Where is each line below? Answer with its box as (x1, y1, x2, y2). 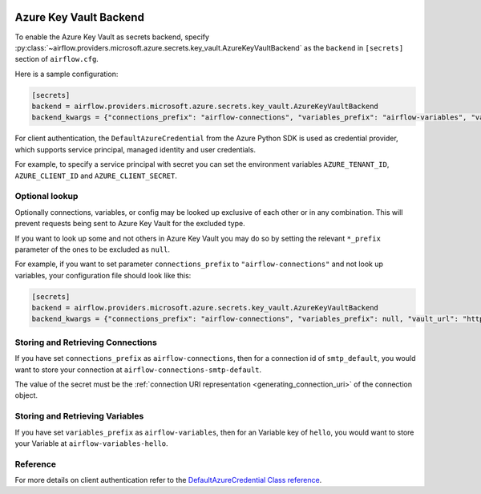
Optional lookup (14, 191, 79, 202)
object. (14, 391, 38, 400)
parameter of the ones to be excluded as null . (14, 245, 171, 254)
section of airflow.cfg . (14, 55, 99, 64)
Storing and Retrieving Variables (14, 411, 144, 422)
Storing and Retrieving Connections (14, 337, 158, 348)
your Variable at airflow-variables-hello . (14, 438, 168, 448)
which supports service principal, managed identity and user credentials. (14, 144, 257, 154)
